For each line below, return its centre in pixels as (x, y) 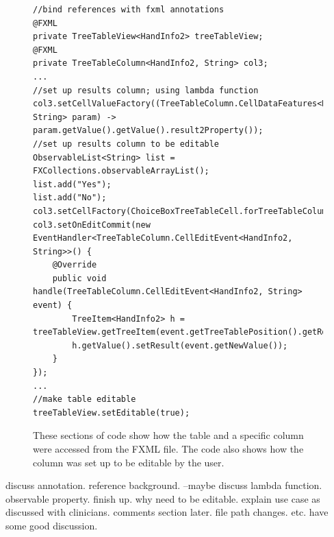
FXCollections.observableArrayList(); (121, 171)
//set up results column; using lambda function (146, 90)
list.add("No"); (70, 198)
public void (79, 278)
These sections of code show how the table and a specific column (168, 435)
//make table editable (85, 399)
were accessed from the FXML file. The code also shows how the (168, 449)
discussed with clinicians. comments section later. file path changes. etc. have (167, 512)
